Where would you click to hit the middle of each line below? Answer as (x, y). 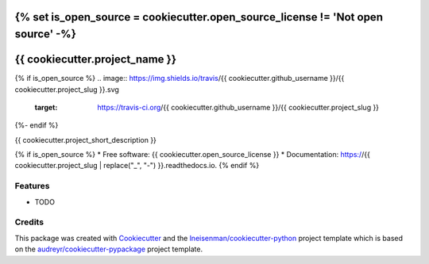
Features (32, 186)
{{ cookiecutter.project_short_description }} (85, 140)
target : (46, 107)
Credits (29, 222)
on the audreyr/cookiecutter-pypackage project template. (108, 249)
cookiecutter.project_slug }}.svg (67, 89)
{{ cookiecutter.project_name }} (96, 59)
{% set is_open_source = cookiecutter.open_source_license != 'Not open (199, 17)
